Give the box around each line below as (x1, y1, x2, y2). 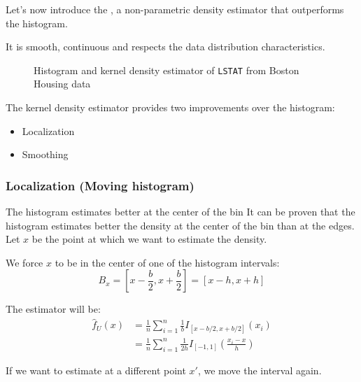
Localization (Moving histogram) (6, 176, 194, 194)
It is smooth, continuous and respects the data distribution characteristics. (6, 39, 325, 54)
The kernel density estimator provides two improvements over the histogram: (6, 100, 335, 115)
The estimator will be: (6, 302, 101, 316)
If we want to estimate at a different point (6, 362, 186, 377)
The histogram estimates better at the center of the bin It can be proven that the (6, 204, 355, 219)
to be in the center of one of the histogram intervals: (55, 255, 280, 269)
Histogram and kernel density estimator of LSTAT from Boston (34, 62, 299, 77)
